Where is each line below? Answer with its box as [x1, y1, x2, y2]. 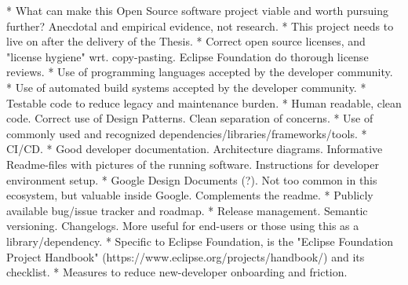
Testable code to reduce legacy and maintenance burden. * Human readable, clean [6, 94, 402, 111]
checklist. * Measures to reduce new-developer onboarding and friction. [6, 264, 348, 280]
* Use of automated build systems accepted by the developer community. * [6, 79, 366, 95]
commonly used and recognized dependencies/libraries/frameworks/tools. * [6, 125, 367, 141]
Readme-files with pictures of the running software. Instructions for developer [6, 155, 379, 172]
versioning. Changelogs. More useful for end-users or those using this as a [6, 217, 359, 234]
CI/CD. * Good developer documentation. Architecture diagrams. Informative [6, 141, 383, 157]
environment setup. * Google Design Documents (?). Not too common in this [6, 171, 377, 188]
